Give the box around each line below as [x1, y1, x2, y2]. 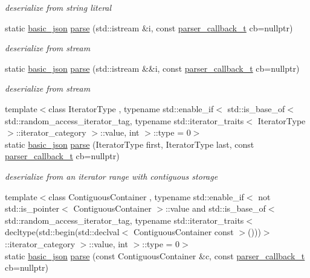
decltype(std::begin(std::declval [5, 226, 120, 238]
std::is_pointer [5, 202, 60, 215]
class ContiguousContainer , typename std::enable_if [48, 190, 244, 203]
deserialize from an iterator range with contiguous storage [5, 169, 218, 182]
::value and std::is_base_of [165, 202, 266, 215]
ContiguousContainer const [133, 226, 234, 238]
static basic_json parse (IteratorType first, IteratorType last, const [5, 137, 254, 150]
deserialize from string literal [5, 1, 112, 13]
